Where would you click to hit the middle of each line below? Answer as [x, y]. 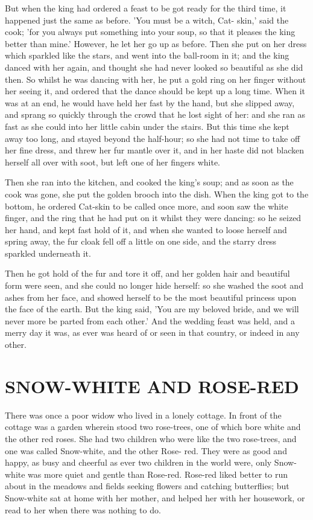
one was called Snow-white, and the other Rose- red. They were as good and [146, 450]
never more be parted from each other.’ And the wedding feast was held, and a [150, 320]
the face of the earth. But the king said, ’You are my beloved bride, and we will [152, 309]
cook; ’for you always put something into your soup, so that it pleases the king [150, 32]
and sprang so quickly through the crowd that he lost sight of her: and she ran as [155, 114]
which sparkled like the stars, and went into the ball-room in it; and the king [147, 55]
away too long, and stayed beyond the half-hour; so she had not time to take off [153, 138]
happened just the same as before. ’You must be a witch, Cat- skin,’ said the [147, 20]
